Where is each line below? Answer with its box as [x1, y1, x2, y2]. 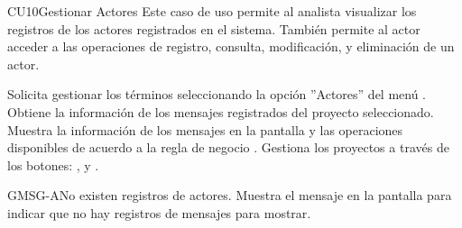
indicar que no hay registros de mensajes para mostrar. [7, 203, 311, 222]
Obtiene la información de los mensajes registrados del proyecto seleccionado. [7, 102, 434, 121]
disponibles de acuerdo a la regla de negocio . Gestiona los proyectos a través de [7, 138, 449, 157]
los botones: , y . [7, 155, 99, 174]
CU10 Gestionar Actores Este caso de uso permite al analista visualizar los [7, 2, 417, 20]
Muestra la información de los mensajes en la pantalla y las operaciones [7, 120, 403, 139]
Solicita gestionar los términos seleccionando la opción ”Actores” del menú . [7, 85, 427, 104]
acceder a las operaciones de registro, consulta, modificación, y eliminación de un [7, 37, 455, 56]
